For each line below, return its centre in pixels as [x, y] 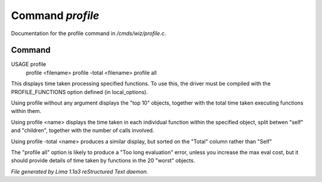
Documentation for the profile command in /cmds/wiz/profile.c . [89, 33]
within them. [26, 111]
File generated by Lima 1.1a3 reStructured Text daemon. [80, 171]
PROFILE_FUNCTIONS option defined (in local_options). [80, 92]
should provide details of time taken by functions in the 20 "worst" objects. [103, 161]
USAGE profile [29, 64]
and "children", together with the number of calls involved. [83, 130]
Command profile [55, 15]
